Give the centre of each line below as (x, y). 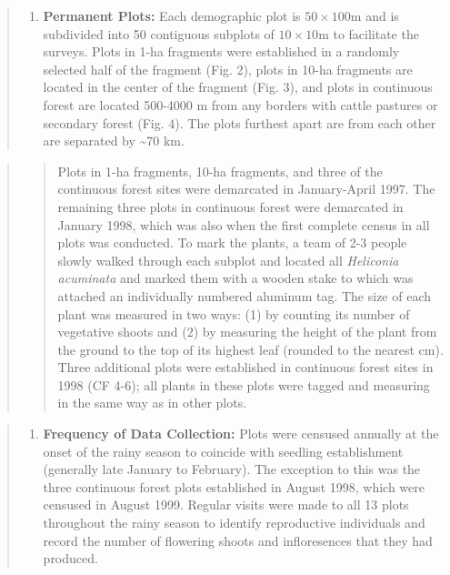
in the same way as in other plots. (152, 403)
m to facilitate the (369, 33)
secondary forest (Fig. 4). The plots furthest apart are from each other (240, 122)
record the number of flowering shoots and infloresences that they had (238, 540)
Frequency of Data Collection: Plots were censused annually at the (241, 434)
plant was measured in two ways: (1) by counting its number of (234, 313)
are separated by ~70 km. (114, 141)
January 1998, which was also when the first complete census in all (244, 224)
